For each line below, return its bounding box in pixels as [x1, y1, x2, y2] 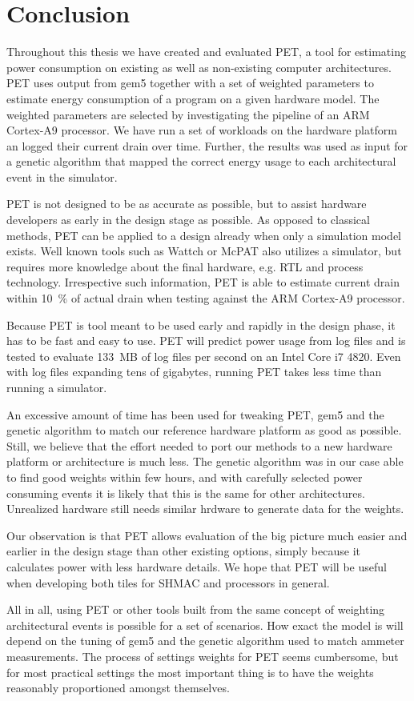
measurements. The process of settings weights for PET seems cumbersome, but [6, 647, 399, 664]
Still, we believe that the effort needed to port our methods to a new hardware [6, 437, 392, 454]
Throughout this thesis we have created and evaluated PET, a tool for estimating [6, 43, 406, 60]
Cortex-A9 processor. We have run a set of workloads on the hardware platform [6, 122, 397, 138]
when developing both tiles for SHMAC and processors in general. [6, 574, 330, 591]
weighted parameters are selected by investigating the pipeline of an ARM [6, 106, 370, 122]
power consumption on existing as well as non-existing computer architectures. [6, 58, 392, 75]
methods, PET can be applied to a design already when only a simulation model [6, 226, 402, 243]
